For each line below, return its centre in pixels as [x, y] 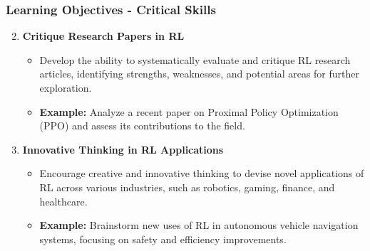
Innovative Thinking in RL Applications [123, 149]
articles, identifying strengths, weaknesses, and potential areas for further [199, 74]
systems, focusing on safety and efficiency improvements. [163, 239]
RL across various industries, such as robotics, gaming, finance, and [187, 187]
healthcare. [63, 201]
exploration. [66, 87]
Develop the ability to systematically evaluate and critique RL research [195, 59]
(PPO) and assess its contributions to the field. [142, 125]
